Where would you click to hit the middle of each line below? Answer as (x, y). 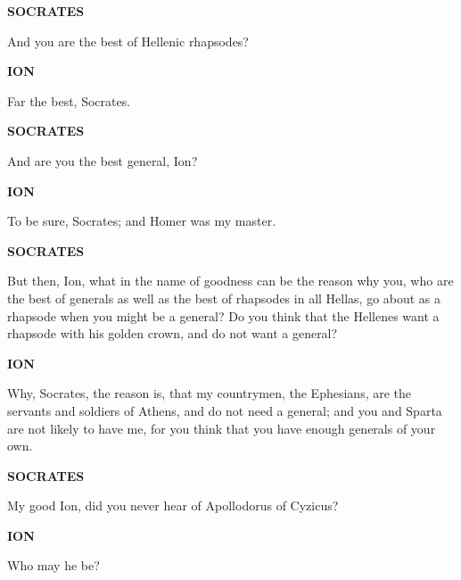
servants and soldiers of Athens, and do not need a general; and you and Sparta (225, 410)
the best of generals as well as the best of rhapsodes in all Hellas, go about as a (224, 298)
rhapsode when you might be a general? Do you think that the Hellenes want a (223, 315)
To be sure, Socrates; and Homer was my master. (142, 221)
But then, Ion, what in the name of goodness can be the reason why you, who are (230, 281)
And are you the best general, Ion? (103, 160)
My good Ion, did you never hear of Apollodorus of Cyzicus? (173, 505)
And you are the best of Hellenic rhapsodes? (128, 41)
